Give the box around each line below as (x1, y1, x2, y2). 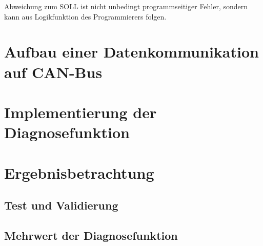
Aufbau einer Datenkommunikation (4, 41, 259, 62)
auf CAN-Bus (4, 61, 103, 82)
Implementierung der (4, 101, 157, 122)
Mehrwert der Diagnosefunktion (4, 227, 178, 243)
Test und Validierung (4, 197, 118, 213)
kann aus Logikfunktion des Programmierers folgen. (4, 11, 167, 22)
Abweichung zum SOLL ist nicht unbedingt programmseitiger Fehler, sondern (4, 1, 248, 11)
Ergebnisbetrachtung (4, 162, 154, 183)
